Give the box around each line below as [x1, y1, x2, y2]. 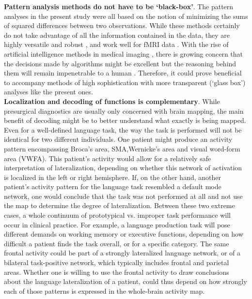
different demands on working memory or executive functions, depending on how [4, 229, 243, 239]
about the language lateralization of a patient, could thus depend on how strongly [4, 276, 247, 286]
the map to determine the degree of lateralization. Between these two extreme [4, 200, 235, 210]
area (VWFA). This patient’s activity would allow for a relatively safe [4, 153, 211, 163]
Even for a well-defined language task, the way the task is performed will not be [4, 124, 242, 135]
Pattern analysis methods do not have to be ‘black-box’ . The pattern [4, 1, 234, 11]
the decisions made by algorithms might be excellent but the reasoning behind [4, 58, 236, 68]
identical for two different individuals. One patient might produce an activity [4, 134, 233, 144]
